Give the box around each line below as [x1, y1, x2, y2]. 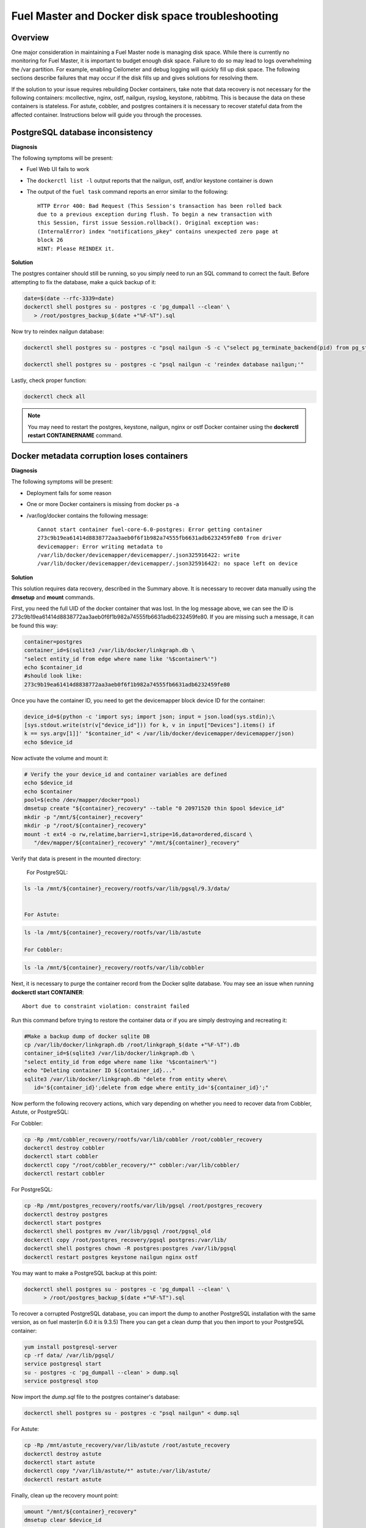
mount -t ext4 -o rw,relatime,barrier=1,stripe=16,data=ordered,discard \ [24, 831, 253, 837]
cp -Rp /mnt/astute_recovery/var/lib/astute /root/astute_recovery [24, 1442, 231, 1449]
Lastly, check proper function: [11, 376, 87, 384]
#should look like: [24, 672, 82, 680]
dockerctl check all [24, 393, 85, 400]
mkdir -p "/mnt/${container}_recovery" [24, 814, 143, 820]
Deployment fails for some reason [26, 489, 112, 496]
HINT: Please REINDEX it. [37, 245, 115, 252]
